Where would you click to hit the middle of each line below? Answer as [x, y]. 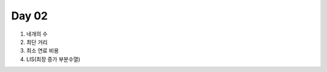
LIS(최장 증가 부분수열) [53, 59]
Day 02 [30, 16]
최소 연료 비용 [43, 51]
